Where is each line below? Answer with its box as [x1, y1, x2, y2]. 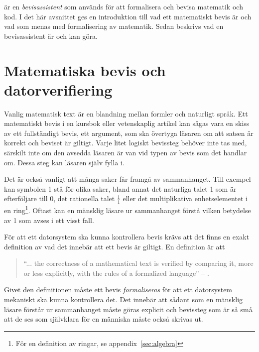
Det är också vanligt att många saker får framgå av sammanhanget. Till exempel [4, 174, 251, 184]
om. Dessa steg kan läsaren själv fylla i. [4, 157, 125, 167]
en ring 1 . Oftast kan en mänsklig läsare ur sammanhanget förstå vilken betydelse [4, 204, 251, 215]
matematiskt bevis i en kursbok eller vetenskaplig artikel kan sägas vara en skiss [4, 118, 250, 128]
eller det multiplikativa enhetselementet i [123, 193, 248, 204]
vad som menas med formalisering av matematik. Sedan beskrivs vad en [4, 21, 224, 31]
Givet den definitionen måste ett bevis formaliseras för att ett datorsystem [4, 284, 233, 295]
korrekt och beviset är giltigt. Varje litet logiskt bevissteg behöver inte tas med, [4, 137, 247, 148]
